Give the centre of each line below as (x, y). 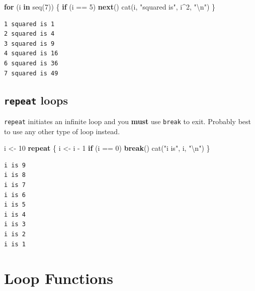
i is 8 (15, 175)
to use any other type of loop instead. (62, 131)
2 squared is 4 (29, 34)
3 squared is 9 (29, 43)
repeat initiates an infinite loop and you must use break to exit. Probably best (128, 121)
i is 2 (15, 234)
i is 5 (15, 205)
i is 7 (15, 185)
